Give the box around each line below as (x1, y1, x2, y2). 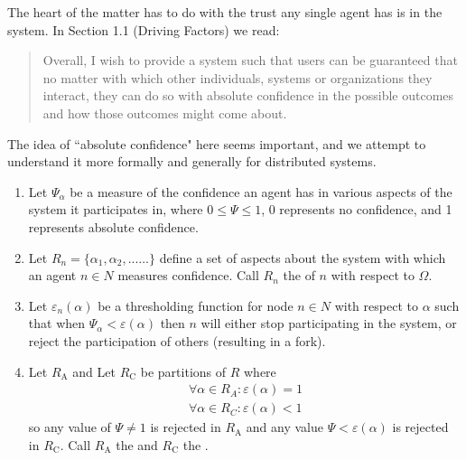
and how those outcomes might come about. (42, 103, 287, 122)
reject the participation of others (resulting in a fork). (28, 331, 326, 350)
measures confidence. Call (117, 266, 259, 285)
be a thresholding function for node (98, 296, 294, 314)
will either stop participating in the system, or (200, 314, 457, 333)
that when (28, 314, 86, 333)
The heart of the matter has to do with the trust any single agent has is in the (7, 3, 443, 21)
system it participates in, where (28, 200, 203, 219)
